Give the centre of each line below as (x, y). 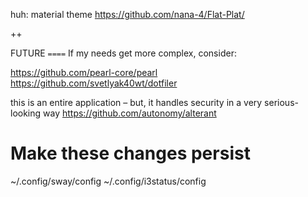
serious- (281, 102)
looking (26, 113)
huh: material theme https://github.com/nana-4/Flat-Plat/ (127, 14)
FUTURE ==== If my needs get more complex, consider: (123, 53)
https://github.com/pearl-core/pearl (84, 72)
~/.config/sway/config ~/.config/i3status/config (108, 181)
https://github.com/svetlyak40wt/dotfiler (94, 83)
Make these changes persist (130, 153)
